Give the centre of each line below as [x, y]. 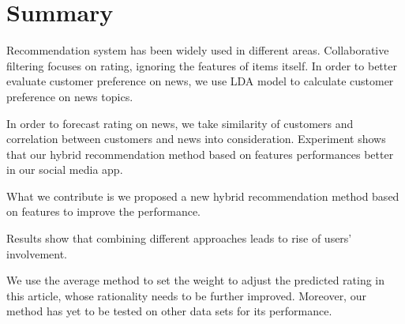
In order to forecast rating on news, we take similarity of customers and [180, 123]
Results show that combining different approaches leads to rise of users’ [179, 238]
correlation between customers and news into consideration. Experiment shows [196, 139]
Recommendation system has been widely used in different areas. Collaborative [198, 50]
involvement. [37, 253]
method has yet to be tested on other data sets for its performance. [169, 311]
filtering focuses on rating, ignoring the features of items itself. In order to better [202, 65]
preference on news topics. [70, 96]
